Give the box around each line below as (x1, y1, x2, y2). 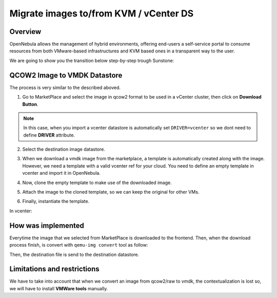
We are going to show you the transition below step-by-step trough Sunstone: (9, 57, 174, 64)
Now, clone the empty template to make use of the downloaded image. (22, 179, 172, 185)
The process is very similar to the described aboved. (9, 84, 121, 90)
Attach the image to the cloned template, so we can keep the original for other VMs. (22, 189, 200, 195)
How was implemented (9, 221, 85, 230)
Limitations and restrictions (9, 265, 100, 273)
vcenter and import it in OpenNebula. (22, 170, 101, 176)
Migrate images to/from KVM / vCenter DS (9, 8, 194, 19)
